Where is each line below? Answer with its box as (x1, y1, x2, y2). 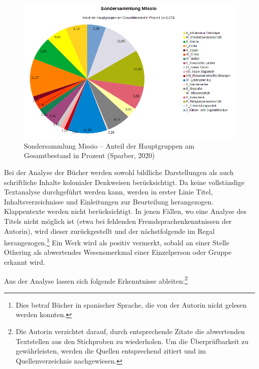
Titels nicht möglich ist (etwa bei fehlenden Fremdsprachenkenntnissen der (4, 215, 232, 226)
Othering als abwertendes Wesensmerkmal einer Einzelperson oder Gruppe (4, 247, 232, 257)
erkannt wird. (4, 257, 45, 267)
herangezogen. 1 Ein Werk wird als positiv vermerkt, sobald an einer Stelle (4, 236, 230, 247)
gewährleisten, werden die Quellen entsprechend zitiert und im (15, 346, 206, 356)
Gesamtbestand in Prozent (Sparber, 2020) (24, 150, 155, 161)
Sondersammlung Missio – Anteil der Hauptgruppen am (24, 140, 195, 151)
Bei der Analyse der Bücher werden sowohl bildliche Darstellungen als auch (4, 167, 234, 178)
